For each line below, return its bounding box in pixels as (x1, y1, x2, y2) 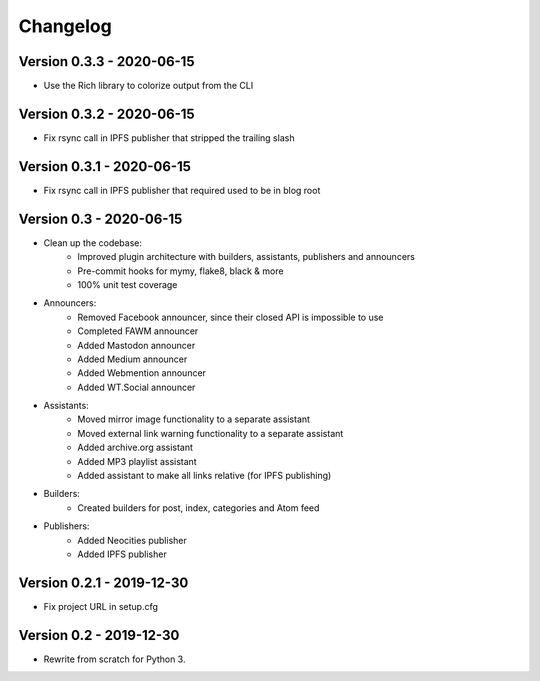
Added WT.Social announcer (77, 381, 196, 393)
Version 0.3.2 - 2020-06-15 (18, 105, 195, 122)
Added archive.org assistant (77, 441, 194, 454)
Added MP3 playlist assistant (77, 455, 197, 467)
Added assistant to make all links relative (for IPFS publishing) (77, 470, 332, 482)
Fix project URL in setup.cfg (43, 600, 159, 612)
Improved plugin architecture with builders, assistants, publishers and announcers (77, 251, 415, 263)
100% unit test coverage (77, 278, 178, 290)
